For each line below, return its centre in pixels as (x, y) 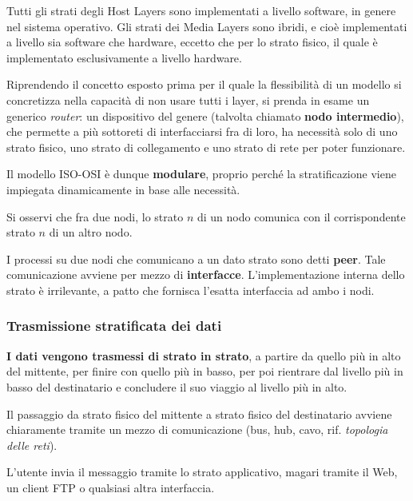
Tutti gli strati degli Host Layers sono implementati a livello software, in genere (201, 10)
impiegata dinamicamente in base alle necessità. (123, 189)
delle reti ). (32, 445)
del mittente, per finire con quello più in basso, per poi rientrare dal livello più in (205, 371)
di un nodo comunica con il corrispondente (301, 216)
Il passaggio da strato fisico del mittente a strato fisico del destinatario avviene (199, 414)
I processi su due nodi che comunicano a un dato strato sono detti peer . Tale (196, 258)
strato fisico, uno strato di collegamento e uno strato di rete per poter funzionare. (206, 147)
